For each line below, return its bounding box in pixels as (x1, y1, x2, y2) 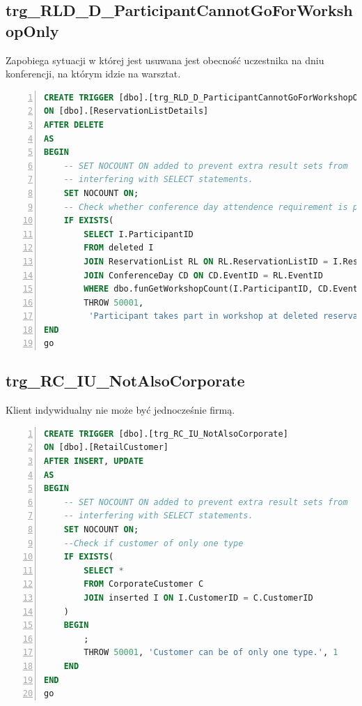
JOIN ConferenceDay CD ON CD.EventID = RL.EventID (84, 270, 323, 280)
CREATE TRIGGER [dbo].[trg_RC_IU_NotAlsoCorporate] (44, 428, 288, 439)
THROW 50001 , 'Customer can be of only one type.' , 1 (84, 647, 338, 658)
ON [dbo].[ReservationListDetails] (44, 106, 209, 117)
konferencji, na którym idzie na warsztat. (6, 66, 181, 81)
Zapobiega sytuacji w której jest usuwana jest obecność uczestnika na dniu (6, 52, 324, 67)
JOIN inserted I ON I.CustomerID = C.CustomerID (84, 592, 313, 603)
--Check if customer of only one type (63, 538, 244, 548)
